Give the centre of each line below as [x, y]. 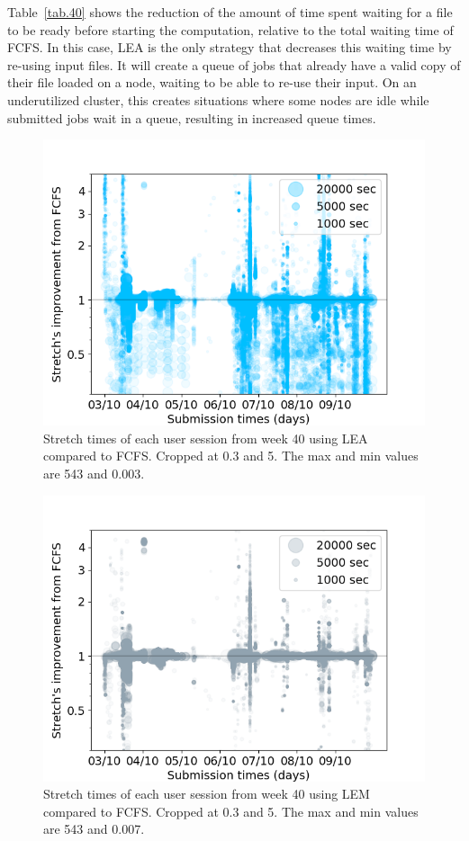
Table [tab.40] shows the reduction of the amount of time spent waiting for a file [230, 12]
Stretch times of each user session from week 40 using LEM [207, 794]
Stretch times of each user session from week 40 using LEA [206, 438]
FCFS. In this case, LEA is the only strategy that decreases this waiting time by [230, 47]
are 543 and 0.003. [94, 473]
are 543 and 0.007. [94, 829]
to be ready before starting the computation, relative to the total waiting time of [230, 29]
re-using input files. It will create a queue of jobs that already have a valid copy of [234, 64]
